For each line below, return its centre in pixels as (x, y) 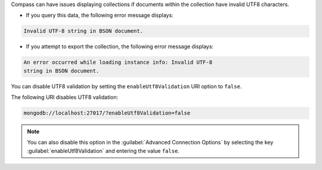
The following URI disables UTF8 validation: (65, 97)
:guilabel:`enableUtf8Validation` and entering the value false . (103, 151)
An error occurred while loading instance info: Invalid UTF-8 (118, 62)
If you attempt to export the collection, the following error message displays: (120, 47)
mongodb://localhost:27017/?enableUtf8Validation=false (107, 113)
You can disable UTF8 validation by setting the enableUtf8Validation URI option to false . (126, 86)
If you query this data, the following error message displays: (100, 16)
